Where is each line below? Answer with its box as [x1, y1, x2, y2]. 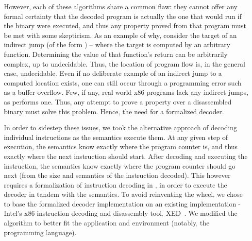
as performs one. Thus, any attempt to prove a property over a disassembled [4, 96, 232, 106]
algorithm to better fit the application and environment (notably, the [4, 218, 210, 228]
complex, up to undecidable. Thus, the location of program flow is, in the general [4, 58, 245, 69]
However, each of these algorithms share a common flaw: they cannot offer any [4, 1, 237, 11]
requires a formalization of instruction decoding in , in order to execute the [4, 179, 227, 189]
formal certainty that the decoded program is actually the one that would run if [4, 11, 242, 21]
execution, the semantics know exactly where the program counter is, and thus [4, 141, 238, 152]
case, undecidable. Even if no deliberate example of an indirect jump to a [4, 68, 222, 78]
